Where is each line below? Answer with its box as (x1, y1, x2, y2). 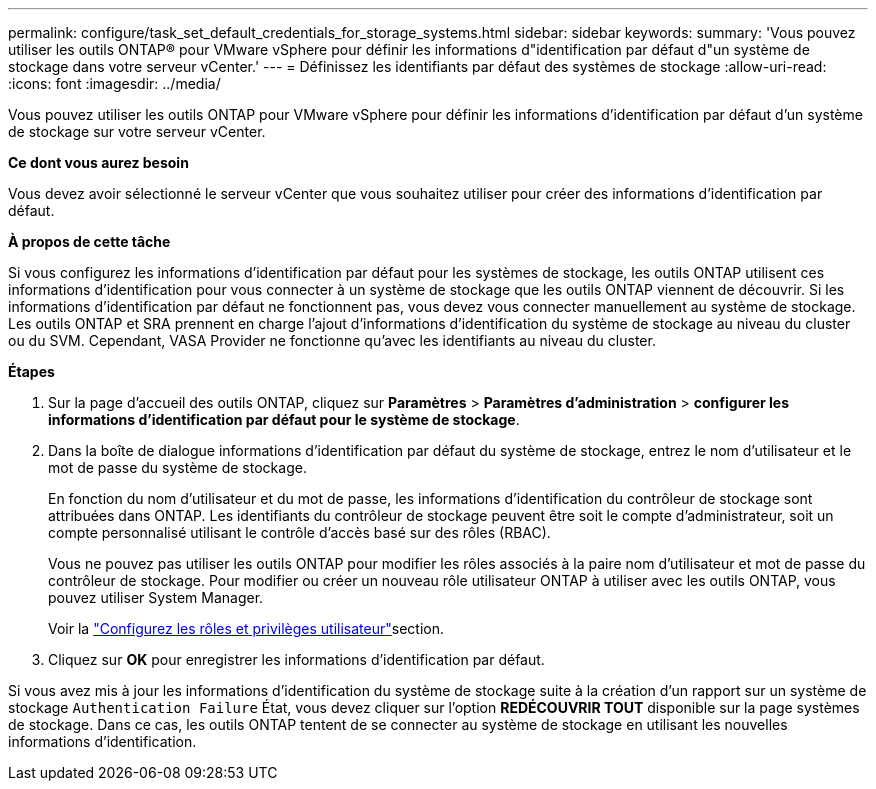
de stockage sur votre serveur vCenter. (8, 123, 266, 140)
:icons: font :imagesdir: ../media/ (8, 75, 221, 92)
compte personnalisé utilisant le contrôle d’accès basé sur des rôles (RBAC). (48, 524, 551, 541)
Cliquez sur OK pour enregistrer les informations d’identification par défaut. (48, 651, 545, 668)
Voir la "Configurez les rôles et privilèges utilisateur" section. (48, 620, 444, 637)
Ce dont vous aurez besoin (8, 154, 189, 171)
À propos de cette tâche (8, 233, 171, 250)
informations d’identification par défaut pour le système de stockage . (48, 411, 520, 428)
